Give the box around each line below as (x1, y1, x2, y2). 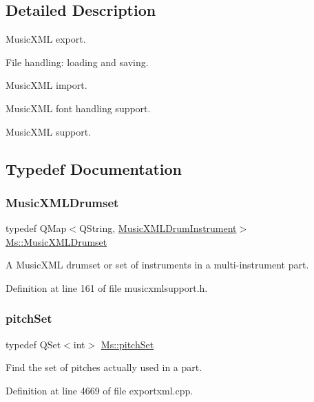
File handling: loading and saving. (6, 54, 149, 69)
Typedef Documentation (6, 158, 182, 179)
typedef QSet (6, 337, 61, 351)
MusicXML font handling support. (6, 100, 151, 115)
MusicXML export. (6, 32, 86, 46)
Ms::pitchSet (101, 337, 154, 351)
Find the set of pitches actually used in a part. (6, 360, 202, 374)
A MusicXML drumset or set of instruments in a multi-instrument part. (6, 257, 309, 272)
